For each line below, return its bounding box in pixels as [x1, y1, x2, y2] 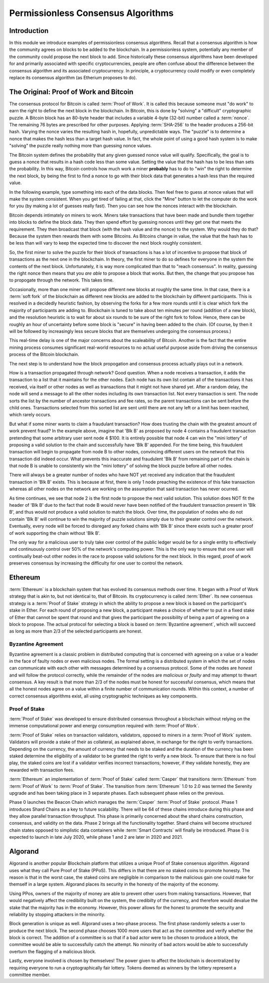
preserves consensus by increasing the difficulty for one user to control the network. [9, 560, 184, 566]
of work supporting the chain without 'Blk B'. [9, 530, 101, 536]
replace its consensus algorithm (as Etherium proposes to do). [9, 75, 137, 81]
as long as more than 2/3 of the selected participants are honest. [9, 628, 142, 634]
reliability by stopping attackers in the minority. [9, 911, 106, 917]
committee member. [9, 972, 51, 978]
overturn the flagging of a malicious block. [9, 949, 97, 955]
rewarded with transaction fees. [9, 767, 75, 773]
